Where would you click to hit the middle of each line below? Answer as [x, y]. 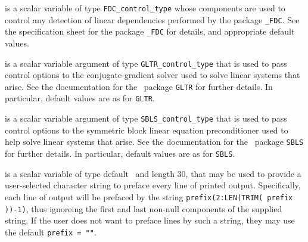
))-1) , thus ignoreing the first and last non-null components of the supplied [144, 208]
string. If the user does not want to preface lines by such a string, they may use [150, 220]
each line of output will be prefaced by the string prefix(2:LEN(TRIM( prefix [149, 196]
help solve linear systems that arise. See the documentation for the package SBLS [154, 142]
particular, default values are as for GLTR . [80, 98]
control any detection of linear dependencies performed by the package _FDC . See [152, 19]
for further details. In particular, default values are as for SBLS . [120, 153]
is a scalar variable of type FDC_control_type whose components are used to [145, 8]
